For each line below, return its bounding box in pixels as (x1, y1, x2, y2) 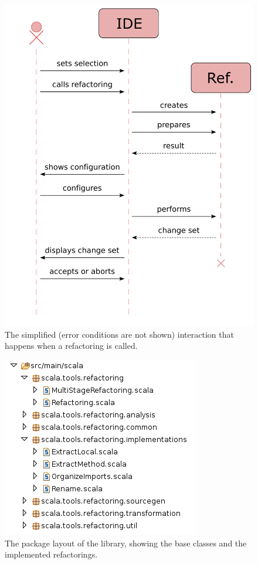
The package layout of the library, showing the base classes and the (5, 536, 247, 549)
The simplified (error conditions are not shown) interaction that (5, 328, 234, 340)
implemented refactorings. (5, 548, 98, 560)
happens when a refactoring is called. (5, 339, 138, 352)
